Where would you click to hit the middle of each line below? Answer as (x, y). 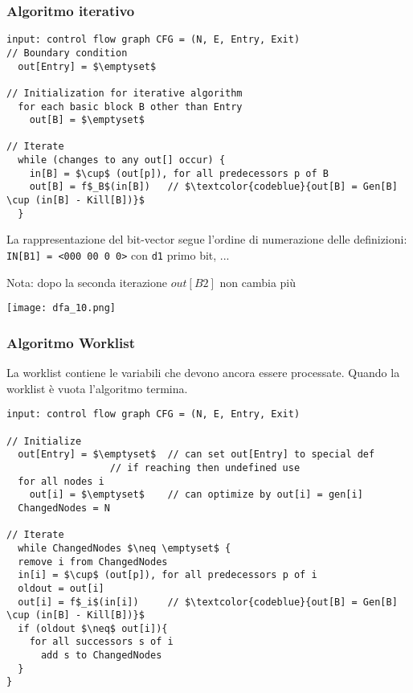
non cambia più (258, 282)
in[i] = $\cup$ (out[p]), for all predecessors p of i (168, 575)
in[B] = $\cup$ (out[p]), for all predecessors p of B (179, 173)
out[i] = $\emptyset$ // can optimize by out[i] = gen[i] (196, 495)
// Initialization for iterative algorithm (125, 93)
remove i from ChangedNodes (93, 562)
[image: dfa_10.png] (61, 308)
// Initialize (44, 441)
